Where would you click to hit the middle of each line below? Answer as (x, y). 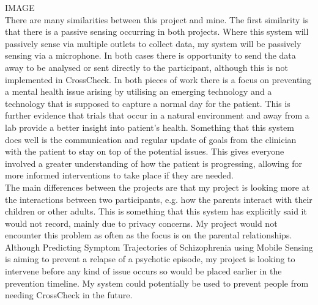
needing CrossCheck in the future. (69, 295)
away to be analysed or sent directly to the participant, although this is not (146, 67)
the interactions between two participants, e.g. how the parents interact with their (159, 199)
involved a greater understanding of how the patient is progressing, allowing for (153, 163)
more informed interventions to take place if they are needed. (119, 175)
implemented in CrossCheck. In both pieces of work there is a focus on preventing (158, 79)
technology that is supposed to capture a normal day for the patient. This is (148, 103)
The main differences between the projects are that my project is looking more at (157, 187)
